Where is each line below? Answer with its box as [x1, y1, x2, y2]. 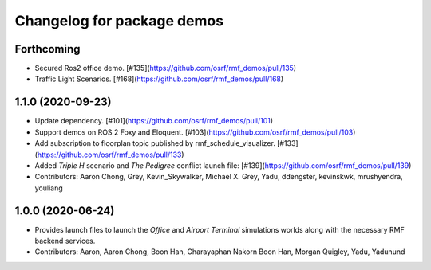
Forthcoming [14, 42, 81, 56]
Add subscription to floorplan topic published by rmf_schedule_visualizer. [34, 139, 275, 148]
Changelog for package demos [14, 12, 223, 29]
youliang [34, 183, 63, 193]
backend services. [34, 236, 96, 245]
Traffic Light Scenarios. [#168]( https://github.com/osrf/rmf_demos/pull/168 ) [34, 74, 284, 84]
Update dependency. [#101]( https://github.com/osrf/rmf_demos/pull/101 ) [34, 116, 274, 126]
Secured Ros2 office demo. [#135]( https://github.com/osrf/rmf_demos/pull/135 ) [34, 64, 297, 73]
